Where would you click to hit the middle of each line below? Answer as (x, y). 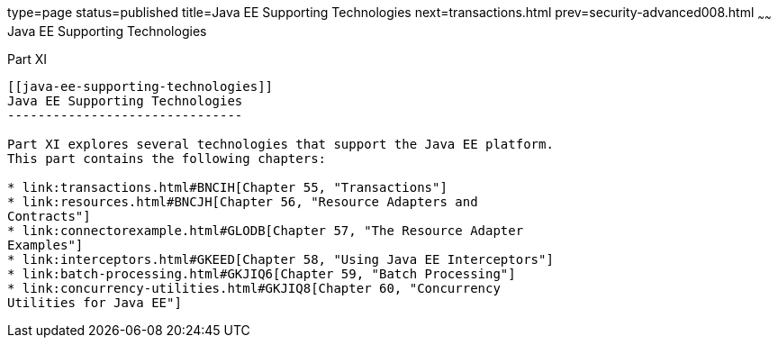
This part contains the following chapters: (167, 158)
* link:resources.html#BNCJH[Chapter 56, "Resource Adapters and (243, 201)
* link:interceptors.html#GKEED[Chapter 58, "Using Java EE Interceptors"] (280, 259)
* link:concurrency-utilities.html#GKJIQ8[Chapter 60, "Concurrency (254, 288)
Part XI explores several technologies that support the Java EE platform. (280, 144)
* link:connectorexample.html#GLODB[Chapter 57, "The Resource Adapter (266, 230)
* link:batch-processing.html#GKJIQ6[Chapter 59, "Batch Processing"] (262, 273)
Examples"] (45, 245)
